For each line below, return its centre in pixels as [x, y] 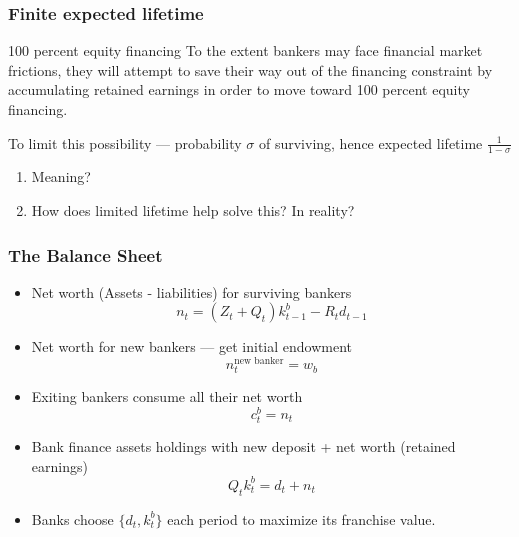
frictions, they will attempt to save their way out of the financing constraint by [250, 69]
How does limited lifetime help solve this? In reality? [193, 210]
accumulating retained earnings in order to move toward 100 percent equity [239, 89]
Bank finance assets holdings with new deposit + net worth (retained [243, 446]
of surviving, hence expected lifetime [370, 142]
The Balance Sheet [85, 254]
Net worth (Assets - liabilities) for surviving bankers [191, 291]
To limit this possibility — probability [125, 142]
